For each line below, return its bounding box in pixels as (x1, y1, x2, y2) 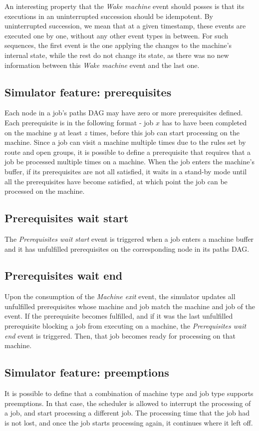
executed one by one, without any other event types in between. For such (4, 30, 229, 40)
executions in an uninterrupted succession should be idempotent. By (4, 10, 213, 21)
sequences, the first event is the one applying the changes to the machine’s (4, 40, 232, 50)
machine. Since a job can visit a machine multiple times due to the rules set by (4, 137, 246, 147)
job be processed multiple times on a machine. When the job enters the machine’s (4, 156, 255, 167)
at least (59, 127, 82, 137)
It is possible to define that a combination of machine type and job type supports (4, 388, 254, 399)
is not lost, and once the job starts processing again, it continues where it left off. (4, 417, 253, 428)
